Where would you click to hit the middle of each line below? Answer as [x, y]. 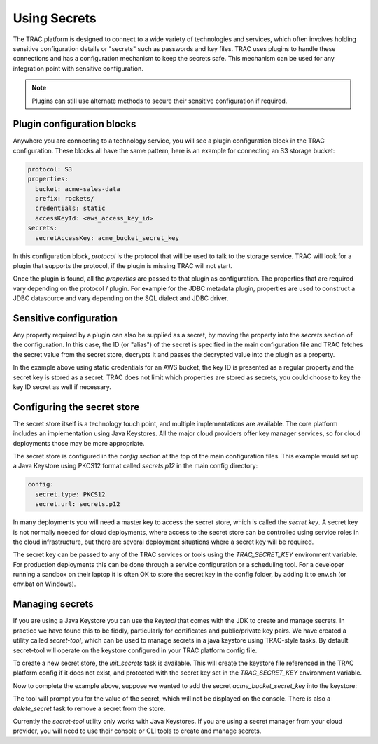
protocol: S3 [50, 169]
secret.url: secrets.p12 [78, 504]
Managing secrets [53, 604]
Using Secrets [55, 18]
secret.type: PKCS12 [70, 494]
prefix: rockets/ [65, 198]
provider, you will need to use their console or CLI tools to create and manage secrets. [137, 731]
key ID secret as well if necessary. [62, 387]
